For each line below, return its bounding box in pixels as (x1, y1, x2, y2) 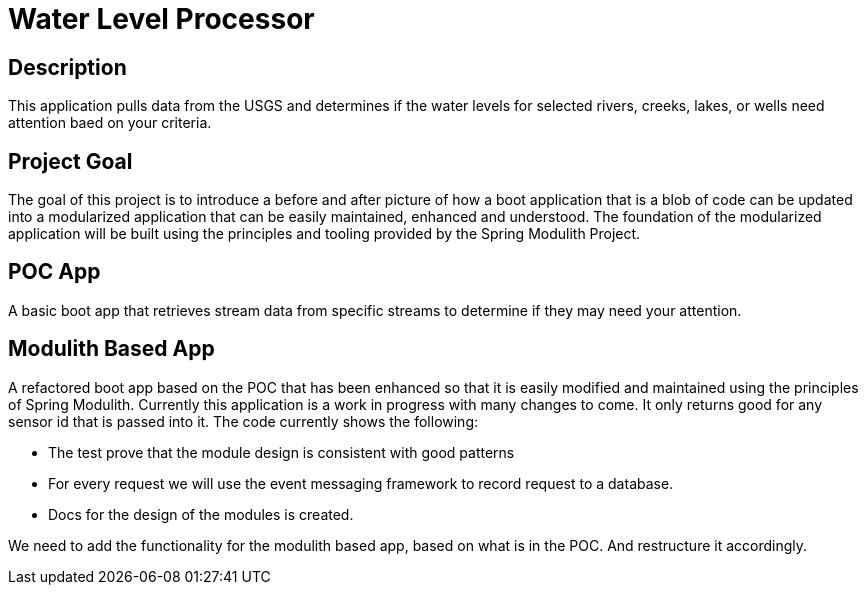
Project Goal (8, 148, 133, 174)
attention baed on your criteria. (8, 114, 212, 132)
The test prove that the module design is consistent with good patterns (48, 443, 515, 461)
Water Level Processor (8, 2, 315, 36)
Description (8, 54, 127, 80)
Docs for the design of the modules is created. (48, 505, 354, 523)
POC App (8, 259, 101, 285)
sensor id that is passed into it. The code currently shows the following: (8, 412, 479, 430)
